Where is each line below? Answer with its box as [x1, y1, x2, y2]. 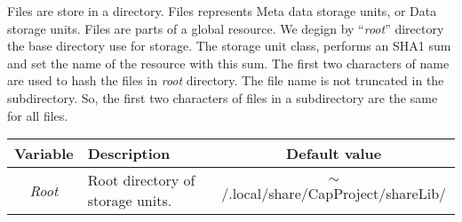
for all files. [7, 106, 68, 124]
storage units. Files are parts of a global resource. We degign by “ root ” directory [7, 19, 444, 37]
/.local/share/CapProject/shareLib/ [221, 182, 447, 203]
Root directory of [87, 170, 195, 191]
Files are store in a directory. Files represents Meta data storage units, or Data [7, 2, 437, 20]
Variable [14, 143, 74, 164]
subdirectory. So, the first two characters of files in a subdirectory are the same [7, 88, 438, 107]
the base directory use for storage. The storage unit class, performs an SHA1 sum [7, 36, 451, 55]
